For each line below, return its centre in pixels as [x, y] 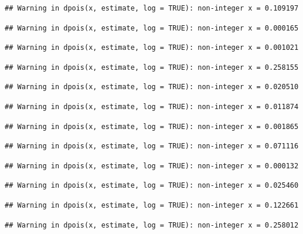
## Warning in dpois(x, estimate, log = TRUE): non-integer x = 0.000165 [152, 28]
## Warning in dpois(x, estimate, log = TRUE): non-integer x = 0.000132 [152, 166]
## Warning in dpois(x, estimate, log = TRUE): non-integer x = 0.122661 [152, 205]
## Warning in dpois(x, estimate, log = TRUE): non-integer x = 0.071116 [152, 146]
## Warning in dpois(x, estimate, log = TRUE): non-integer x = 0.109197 [152, 8]
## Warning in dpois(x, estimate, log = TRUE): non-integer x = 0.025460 [152, 186]
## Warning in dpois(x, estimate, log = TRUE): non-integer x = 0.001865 [152, 126]
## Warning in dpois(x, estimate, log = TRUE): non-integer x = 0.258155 [152, 67]
